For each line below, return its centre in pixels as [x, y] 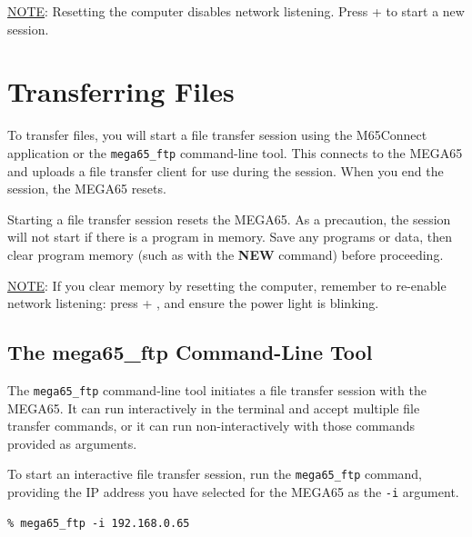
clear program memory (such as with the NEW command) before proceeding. [226, 254]
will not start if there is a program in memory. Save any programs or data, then [230, 237]
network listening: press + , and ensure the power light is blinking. [193, 303]
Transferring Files [121, 91]
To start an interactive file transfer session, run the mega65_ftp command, [215, 474]
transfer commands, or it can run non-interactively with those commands [211, 426]
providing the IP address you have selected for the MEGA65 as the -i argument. [233, 492]
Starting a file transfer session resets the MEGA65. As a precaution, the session [229, 219]
